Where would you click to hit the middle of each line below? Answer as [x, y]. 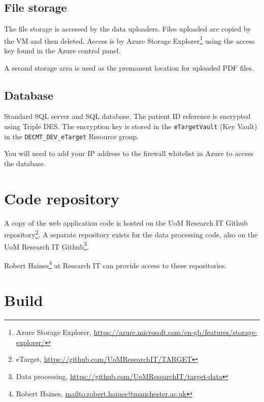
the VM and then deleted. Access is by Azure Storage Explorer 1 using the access [129, 40]
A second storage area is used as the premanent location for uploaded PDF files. [129, 67]
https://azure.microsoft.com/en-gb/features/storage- [175, 332]
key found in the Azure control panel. [62, 51]
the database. [25, 163]
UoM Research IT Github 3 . [46, 245]
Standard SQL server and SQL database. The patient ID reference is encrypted [127, 116]
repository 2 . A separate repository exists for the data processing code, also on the [131, 234]
